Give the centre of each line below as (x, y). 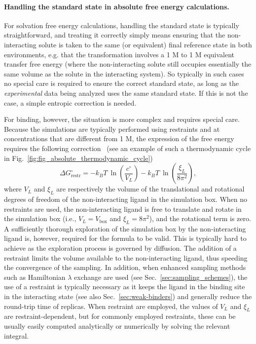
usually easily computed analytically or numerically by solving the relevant (117, 326)
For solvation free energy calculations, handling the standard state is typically (122, 25)
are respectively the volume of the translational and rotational (150, 189)
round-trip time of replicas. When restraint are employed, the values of (111, 306)
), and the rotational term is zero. (200, 218)
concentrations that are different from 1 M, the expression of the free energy (119, 138)
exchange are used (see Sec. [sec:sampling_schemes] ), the (161, 277)
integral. (17, 335)
